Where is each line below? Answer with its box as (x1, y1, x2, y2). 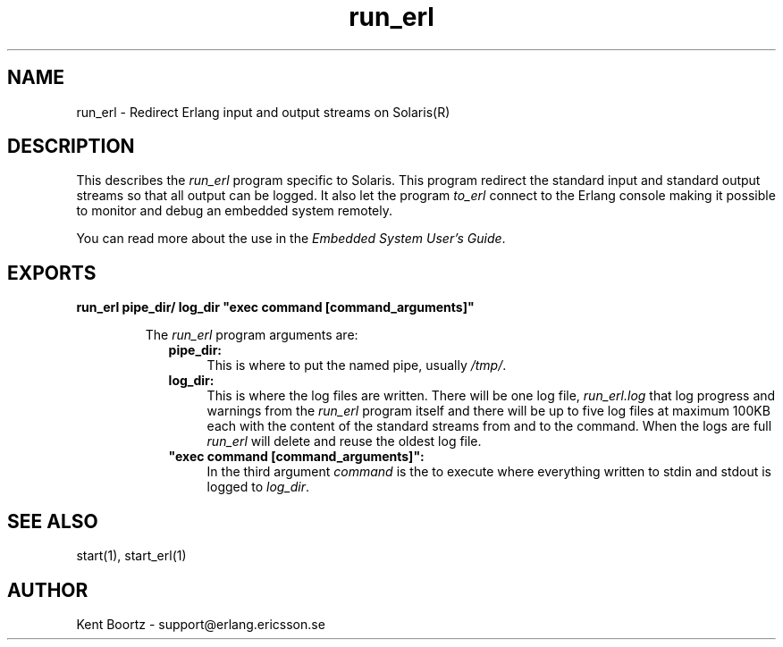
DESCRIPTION (7, 135, 135, 158)
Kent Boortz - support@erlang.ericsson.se (76, 616, 325, 632)
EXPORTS (7, 261, 97, 284)
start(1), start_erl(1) (76, 548, 187, 564)
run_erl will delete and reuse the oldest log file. (206, 433, 482, 450)
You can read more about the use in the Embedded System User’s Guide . (76, 231, 506, 247)
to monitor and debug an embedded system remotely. (76, 203, 392, 219)
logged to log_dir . (206, 479, 310, 495)
